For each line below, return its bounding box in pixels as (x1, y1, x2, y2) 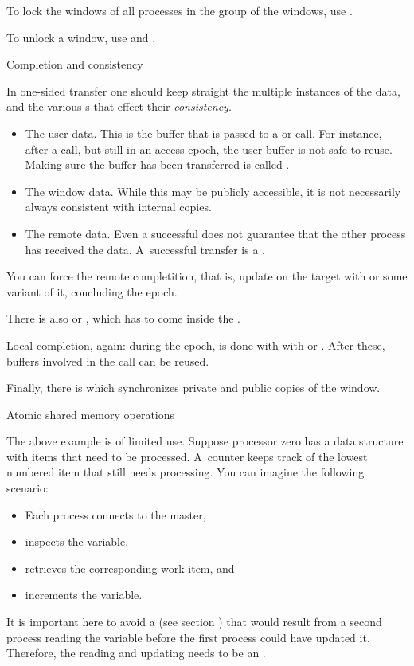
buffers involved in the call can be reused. (6, 352, 209, 369)
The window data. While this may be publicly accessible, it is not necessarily (25, 182, 401, 199)
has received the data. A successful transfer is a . (25, 241, 265, 257)
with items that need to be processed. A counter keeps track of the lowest (6, 448, 368, 464)
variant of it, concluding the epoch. (6, 283, 178, 300)
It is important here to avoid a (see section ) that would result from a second (6, 613, 382, 630)
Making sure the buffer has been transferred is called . (25, 156, 290, 173)
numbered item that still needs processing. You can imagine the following (6, 464, 365, 480)
